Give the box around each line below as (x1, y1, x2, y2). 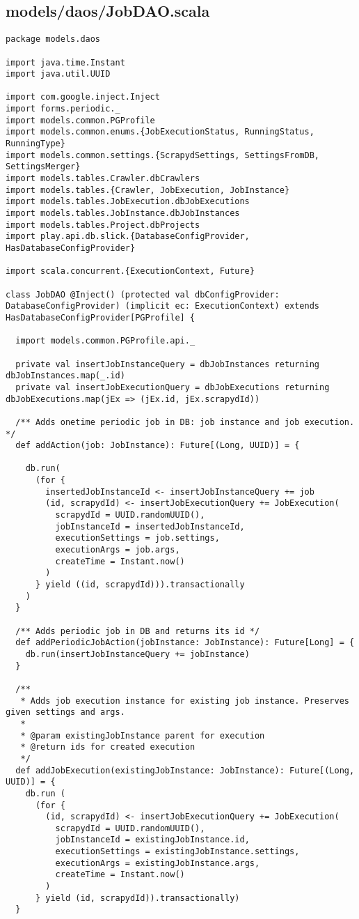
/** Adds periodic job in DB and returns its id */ (15, 626, 260, 636)
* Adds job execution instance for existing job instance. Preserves (20, 695, 349, 706)
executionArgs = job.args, (55, 545, 180, 555)
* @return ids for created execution (20, 742, 196, 752)
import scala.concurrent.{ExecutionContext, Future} (6, 266, 255, 277)
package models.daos (6, 34, 101, 45)
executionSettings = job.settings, (55, 533, 220, 543)
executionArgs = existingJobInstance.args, (55, 858, 260, 868)
